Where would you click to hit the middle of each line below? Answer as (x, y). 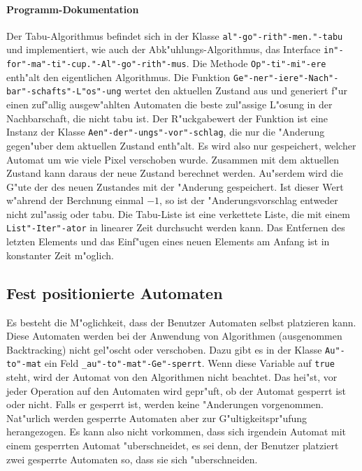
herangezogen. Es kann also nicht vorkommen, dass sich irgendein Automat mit (176, 432)
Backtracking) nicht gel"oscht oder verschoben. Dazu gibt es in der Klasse (164, 349)
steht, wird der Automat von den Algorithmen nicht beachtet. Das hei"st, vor (172, 377)
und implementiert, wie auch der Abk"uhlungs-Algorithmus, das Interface (164, 49)
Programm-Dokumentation (73, 9)
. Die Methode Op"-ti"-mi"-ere (256, 63)
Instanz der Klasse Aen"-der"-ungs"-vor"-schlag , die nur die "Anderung (166, 132)
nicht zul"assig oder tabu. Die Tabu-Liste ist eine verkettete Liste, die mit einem (178, 213)
